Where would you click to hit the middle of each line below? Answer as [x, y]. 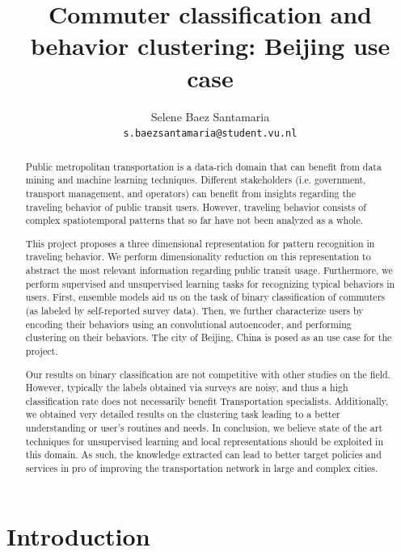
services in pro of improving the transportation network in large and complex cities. [202, 468]
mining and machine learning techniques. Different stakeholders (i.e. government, [196, 180]
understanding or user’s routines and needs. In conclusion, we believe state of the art [204, 428]
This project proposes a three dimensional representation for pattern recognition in [200, 243]
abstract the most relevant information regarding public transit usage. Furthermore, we [209, 270]
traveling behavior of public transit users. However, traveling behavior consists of [196, 206]
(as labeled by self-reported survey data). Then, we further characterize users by [194, 310]
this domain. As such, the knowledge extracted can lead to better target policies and [203, 455]
